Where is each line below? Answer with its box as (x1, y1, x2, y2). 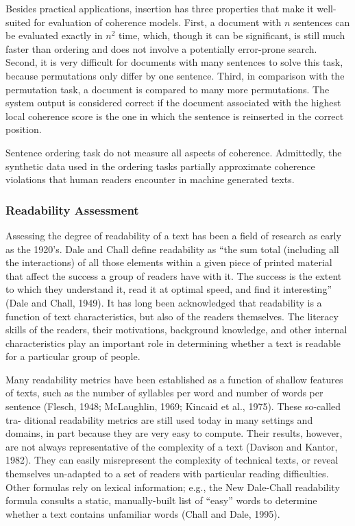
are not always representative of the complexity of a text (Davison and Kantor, (5, 439, 338, 453)
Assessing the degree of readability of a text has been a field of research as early (5, 228, 341, 242)
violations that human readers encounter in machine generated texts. (5, 172, 295, 187)
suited (5, 14, 31, 29)
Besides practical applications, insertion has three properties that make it (5, 1, 314, 15)
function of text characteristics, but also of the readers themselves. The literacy (5, 309, 339, 323)
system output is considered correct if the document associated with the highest (5, 95, 341, 110)
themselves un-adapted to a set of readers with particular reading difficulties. (5, 466, 329, 481)
